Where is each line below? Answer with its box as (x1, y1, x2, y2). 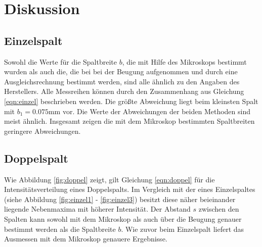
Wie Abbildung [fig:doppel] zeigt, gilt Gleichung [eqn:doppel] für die (4, 174, 215, 184)
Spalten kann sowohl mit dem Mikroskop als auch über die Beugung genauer (4, 213, 242, 224)
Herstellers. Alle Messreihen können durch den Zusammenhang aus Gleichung (4, 86, 244, 96)
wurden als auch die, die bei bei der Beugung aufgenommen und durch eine (4, 66, 238, 77)
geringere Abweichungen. (4, 125, 81, 136)
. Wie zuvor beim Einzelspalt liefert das (121, 223, 244, 234)
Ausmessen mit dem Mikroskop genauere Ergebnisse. (4, 233, 167, 244)
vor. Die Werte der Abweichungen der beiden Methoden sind (62, 106, 250, 116)
